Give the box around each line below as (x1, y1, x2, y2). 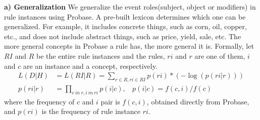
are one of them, (194, 50, 245, 61)
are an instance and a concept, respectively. (23, 60, 158, 71)
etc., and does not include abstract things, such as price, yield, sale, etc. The (4, 31, 241, 41)
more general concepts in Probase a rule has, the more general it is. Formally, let (4, 41, 254, 51)
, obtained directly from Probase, (146, 96, 249, 106)
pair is (100, 96, 120, 106)
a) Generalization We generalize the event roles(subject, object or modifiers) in (4, 2, 256, 12)
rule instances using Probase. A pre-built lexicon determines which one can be (4, 11, 246, 22)
